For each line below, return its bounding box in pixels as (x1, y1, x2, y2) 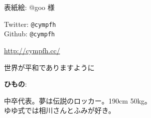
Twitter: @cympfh (4, 18, 56, 29)
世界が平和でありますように (4, 62, 95, 72)
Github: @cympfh (4, 28, 55, 39)
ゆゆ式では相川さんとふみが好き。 (4, 105, 116, 116)
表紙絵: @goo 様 (4, 2, 55, 12)
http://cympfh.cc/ (4, 45, 60, 55)
